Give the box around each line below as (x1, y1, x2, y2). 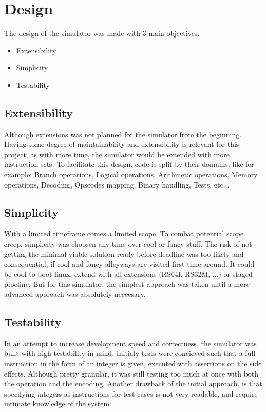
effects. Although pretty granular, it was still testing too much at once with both (4, 368, 259, 379)
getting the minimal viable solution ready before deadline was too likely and (4, 248, 244, 259)
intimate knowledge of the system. (4, 398, 111, 409)
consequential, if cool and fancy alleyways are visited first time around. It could (4, 258, 255, 269)
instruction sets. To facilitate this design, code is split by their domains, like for (4, 159, 254, 170)
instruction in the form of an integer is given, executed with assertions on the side (4, 358, 262, 369)
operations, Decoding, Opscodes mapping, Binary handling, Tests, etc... (4, 179, 230, 190)
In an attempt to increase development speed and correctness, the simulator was (4, 338, 257, 348)
